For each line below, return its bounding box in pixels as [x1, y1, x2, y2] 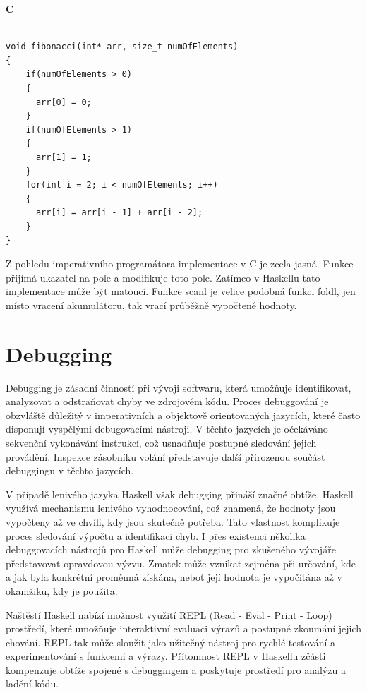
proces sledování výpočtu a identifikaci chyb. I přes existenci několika [6, 528, 306, 543]
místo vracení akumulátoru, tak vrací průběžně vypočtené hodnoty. [6, 297, 297, 312]
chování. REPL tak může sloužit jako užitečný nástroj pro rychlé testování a [6, 634, 335, 649]
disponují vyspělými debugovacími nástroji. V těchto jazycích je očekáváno [6, 421, 328, 436]
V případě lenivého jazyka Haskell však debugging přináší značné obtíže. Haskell [6, 486, 354, 501]
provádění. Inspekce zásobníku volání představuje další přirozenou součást [6, 449, 325, 464]
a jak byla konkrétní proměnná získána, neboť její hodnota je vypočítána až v [6, 570, 342, 584]
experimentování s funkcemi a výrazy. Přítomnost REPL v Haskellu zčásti [6, 649, 326, 663]
